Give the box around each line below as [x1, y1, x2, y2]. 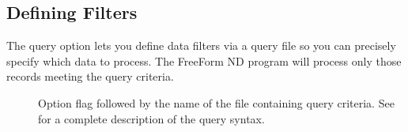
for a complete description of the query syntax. [38, 110, 265, 126]
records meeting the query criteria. [6, 68, 174, 85]
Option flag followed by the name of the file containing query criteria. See [38, 94, 395, 111]
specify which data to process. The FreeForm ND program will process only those [6, 52, 402, 69]
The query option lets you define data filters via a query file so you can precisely [6, 37, 396, 54]
